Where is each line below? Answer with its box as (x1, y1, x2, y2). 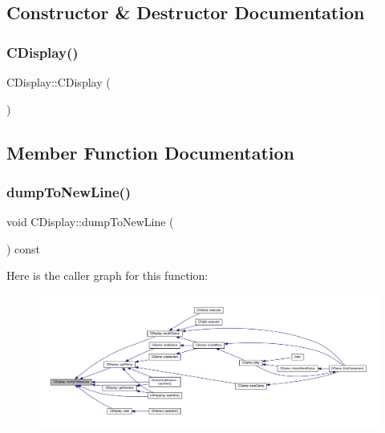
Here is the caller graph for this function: (6, 267, 209, 284)
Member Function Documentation (6, 140, 295, 164)
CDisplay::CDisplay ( (6, 74, 111, 90)
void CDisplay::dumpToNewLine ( (6, 213, 174, 230)
